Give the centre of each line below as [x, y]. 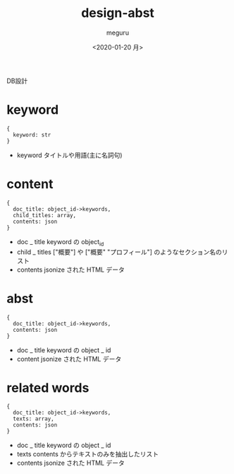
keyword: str [32, 135]
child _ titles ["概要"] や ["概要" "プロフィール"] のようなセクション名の [119, 252]
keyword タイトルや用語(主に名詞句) [69, 155]
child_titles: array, [45, 215]
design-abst [118, 13]
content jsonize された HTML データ [69, 359]
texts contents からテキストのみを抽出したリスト [88, 454]
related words [48, 388]
